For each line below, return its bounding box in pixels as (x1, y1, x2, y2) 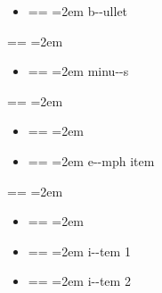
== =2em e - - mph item (28, 151, 155, 170)
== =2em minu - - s (28, 62, 129, 80)
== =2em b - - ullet (28, 2, 128, 20)
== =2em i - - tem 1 (28, 241, 131, 260)
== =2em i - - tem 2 (28, 272, 131, 290)
